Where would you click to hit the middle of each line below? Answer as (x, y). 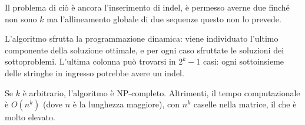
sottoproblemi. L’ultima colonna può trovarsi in (90, 61)
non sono (21, 18)
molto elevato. (30, 117)
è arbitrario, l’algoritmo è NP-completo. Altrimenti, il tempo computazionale (161, 92)
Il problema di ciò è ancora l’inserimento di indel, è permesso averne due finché (147, 7)
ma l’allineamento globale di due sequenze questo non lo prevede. (164, 18)
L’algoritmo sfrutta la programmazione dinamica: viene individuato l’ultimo (142, 38)
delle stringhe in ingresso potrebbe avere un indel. (95, 72)
